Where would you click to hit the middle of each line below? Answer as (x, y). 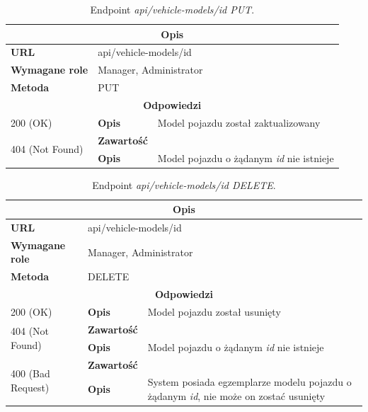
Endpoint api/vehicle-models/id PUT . (172, 9)
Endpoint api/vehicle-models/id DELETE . (184, 184)
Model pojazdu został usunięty (214, 311)
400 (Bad (30, 373)
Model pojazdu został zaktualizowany (239, 122)
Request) (30, 387)
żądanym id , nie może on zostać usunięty (236, 395)
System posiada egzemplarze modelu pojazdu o (249, 382)
